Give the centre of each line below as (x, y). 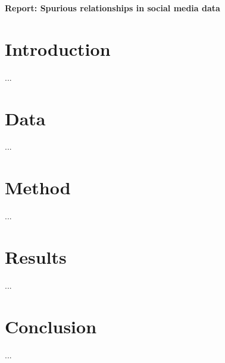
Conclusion (51, 326)
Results (36, 256)
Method (38, 187)
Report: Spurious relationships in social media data (112, 8)
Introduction (58, 48)
